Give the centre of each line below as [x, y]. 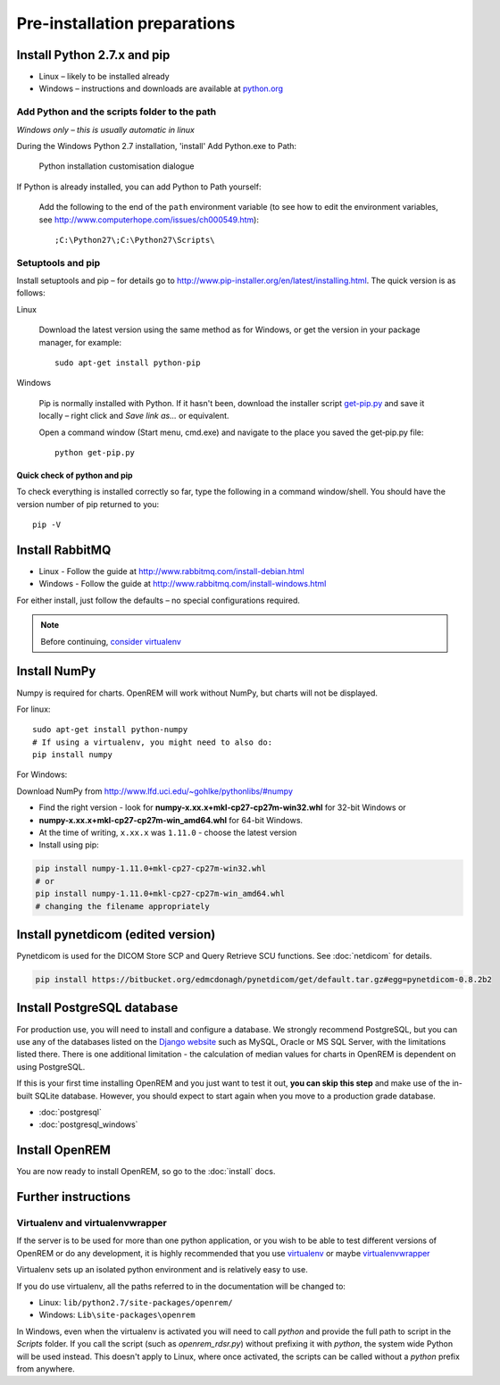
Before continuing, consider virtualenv [111, 641]
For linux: [33, 709]
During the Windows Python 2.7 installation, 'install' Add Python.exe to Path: [157, 146]
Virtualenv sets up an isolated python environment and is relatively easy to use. [162, 1270]
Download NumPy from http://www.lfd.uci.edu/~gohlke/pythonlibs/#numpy [155, 791]
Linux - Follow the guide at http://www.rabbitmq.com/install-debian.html [171, 572]
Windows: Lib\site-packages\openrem [117, 1315]
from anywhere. [46, 1368]
